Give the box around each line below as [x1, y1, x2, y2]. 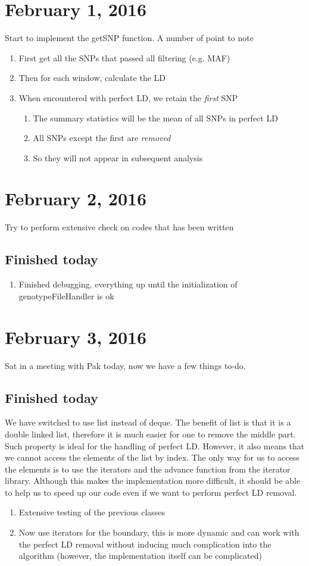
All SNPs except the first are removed [33, 132, 171, 144]
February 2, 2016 [5, 186, 147, 211]
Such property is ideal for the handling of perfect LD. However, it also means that [5, 439, 305, 452]
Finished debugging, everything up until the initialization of [18, 278, 238, 290]
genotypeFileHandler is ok [18, 289, 114, 302]
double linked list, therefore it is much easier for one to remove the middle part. [5, 427, 296, 440]
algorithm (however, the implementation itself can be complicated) [18, 549, 262, 562]
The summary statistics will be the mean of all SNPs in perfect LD [33, 111, 278, 124]
